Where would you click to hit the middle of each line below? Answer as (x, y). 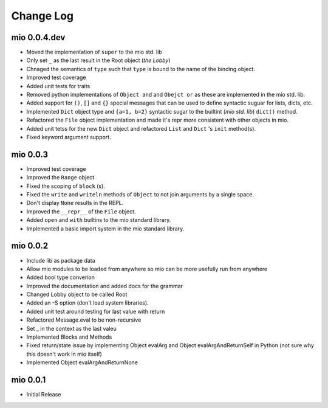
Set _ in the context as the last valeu (71, 328)
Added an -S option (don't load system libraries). (87, 303)
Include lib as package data (61, 260)
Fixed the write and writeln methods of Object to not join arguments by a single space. (140, 195)
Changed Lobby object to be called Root (77, 294)
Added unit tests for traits (58, 86)
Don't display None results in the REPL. (75, 203)
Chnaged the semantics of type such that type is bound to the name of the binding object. (141, 69)
